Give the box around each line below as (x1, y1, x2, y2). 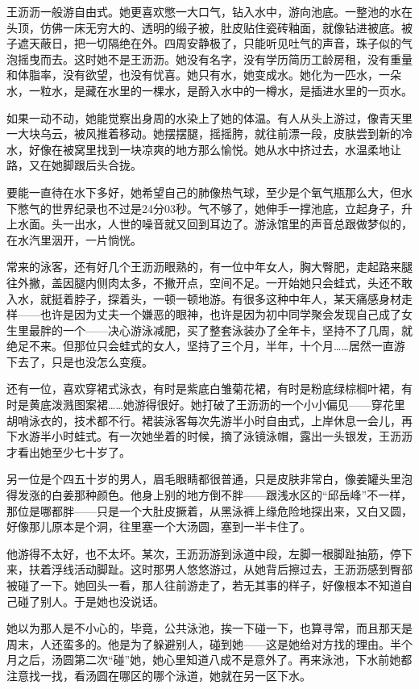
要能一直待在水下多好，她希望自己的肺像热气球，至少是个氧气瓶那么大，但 (6, 183, 401, 200)
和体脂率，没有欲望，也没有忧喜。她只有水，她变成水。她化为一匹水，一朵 (6, 66, 401, 83)
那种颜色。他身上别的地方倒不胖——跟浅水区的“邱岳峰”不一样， (73, 486, 413, 503)
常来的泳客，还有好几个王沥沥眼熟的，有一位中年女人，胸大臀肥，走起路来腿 (6, 258, 413, 275)
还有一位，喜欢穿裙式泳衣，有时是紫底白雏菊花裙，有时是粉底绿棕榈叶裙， (6, 380, 401, 397)
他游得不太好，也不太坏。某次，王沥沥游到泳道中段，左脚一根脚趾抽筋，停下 (6, 545, 413, 562)
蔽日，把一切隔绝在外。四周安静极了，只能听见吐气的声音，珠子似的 (39, 35, 401, 52)
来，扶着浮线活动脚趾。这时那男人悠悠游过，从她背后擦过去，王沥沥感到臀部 (6, 561, 413, 578)
